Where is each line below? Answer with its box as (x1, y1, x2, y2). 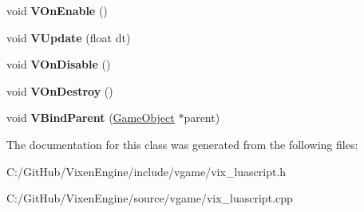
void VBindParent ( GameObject (6, 109, 175, 126)
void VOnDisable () (6, 56, 111, 73)
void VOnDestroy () (6, 82, 113, 99)
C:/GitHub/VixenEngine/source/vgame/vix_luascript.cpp (6, 190, 293, 206)
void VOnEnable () (6, 2, 108, 18)
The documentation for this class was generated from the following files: (6, 135, 358, 152)
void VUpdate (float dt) (6, 29, 131, 45)
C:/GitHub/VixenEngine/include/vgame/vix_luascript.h (6, 163, 287, 179)
